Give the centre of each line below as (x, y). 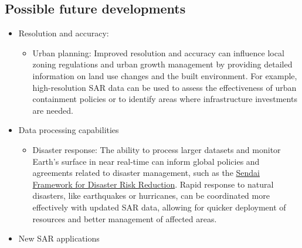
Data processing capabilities (69, 130)
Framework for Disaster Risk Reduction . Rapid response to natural (153, 184)
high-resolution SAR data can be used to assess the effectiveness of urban (164, 87)
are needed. (53, 110)
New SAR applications (59, 238)
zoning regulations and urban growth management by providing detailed (162, 64)
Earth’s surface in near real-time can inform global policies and (146, 161)
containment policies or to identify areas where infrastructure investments (165, 99)
